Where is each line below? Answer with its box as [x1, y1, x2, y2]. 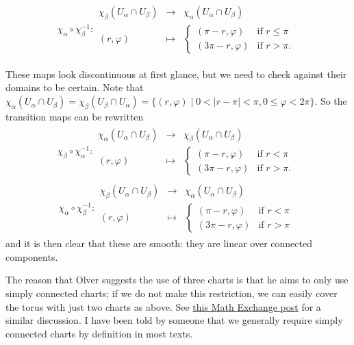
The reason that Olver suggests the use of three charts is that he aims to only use [5, 272, 349, 287]
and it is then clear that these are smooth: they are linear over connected [5, 236, 312, 251]
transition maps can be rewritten [5, 109, 144, 123]
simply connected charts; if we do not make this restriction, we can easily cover [5, 286, 338, 301]
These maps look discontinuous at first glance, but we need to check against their [5, 66, 347, 81]
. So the [314, 94, 347, 108]
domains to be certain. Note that [5, 80, 144, 94]
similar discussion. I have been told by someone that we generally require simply [5, 313, 343, 327]
